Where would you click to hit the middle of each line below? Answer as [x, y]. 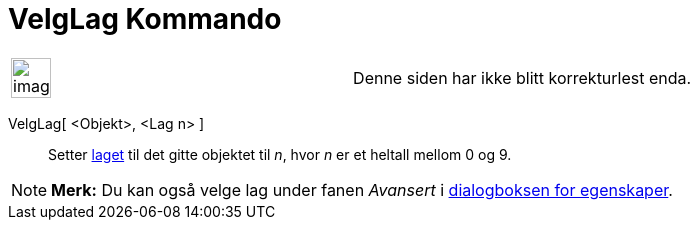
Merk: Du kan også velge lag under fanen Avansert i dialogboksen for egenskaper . [362, 189]
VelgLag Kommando [145, 19]
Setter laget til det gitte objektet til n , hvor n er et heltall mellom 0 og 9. [280, 154]
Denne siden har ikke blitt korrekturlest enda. [522, 77]
